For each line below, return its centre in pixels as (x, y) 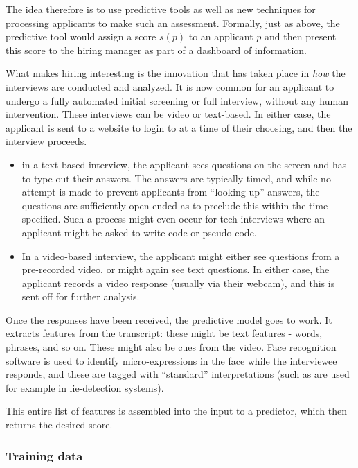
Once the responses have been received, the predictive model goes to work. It (169, 319)
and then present (301, 36)
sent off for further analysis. (81, 296)
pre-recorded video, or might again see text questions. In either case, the (176, 269)
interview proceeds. (46, 141)
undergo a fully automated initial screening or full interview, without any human (177, 100)
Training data (44, 455)
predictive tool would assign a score (81, 36)
